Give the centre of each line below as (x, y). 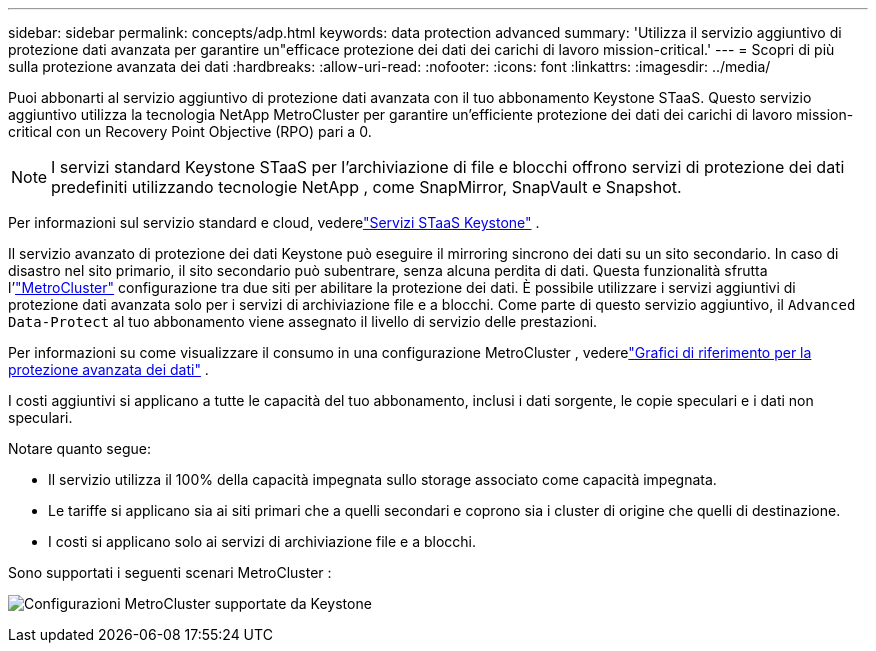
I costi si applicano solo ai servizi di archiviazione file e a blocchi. (262, 541)
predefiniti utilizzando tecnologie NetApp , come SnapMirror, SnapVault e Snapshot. (366, 187)
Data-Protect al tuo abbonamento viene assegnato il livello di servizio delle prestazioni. (303, 321)
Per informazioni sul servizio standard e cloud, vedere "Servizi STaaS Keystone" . (274, 222)
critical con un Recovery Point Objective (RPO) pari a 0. (190, 131)
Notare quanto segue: (79, 448)
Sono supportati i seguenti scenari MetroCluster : (170, 572)
